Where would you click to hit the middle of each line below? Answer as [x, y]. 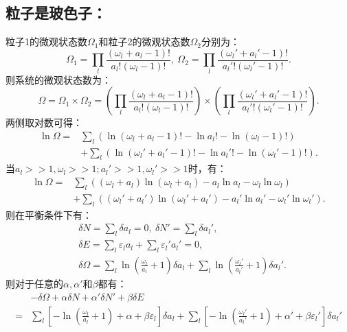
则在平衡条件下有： [49, 214]
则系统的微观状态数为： [58, 79]
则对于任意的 [34, 283]
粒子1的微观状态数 [46, 41]
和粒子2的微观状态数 [144, 41]
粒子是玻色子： [56, 13]
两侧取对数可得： [44, 122]
